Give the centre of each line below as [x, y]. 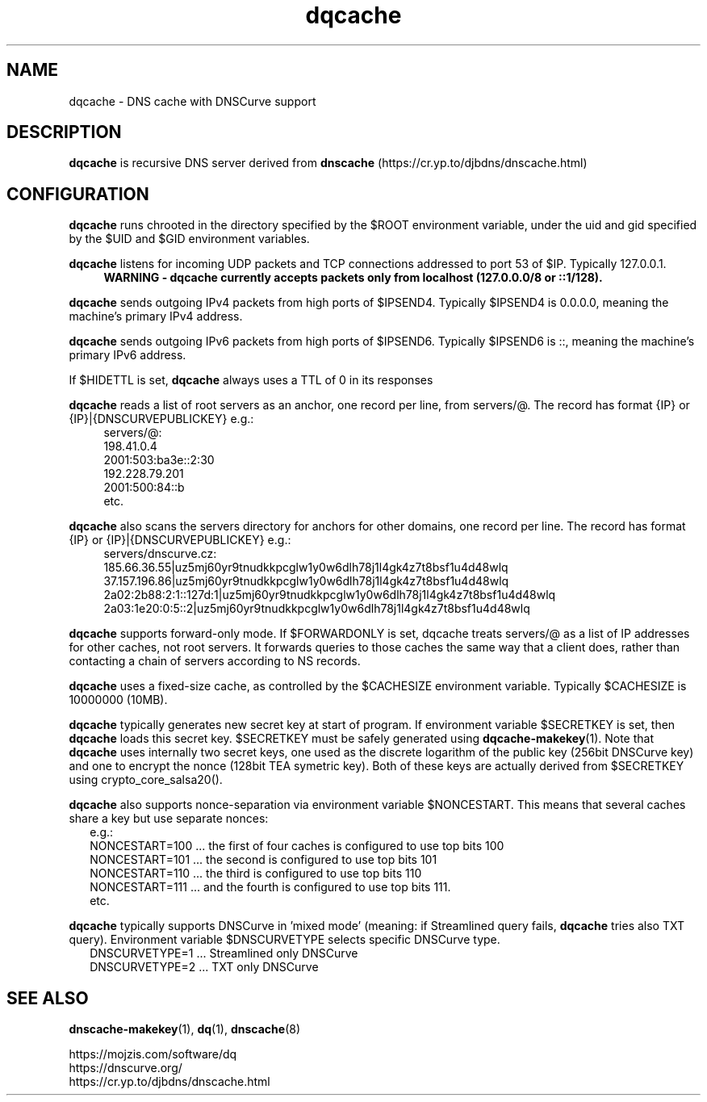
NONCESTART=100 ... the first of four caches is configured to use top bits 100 [297, 846]
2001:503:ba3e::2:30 [159, 460]
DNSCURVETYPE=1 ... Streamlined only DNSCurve [224, 953]
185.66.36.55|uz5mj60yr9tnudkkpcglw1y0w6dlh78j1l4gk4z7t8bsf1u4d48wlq [306, 568]
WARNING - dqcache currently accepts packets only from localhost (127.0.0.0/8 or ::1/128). [353, 278]
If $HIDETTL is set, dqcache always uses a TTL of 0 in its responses [251, 380]
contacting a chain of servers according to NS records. [215, 661]
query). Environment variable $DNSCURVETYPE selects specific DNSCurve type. [284, 940]
